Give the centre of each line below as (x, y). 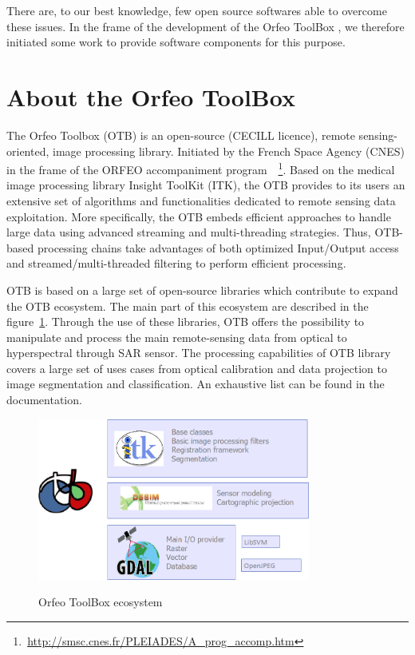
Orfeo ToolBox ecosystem (101, 602)
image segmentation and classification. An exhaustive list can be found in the (196, 384)
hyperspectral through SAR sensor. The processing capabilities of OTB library (199, 353)
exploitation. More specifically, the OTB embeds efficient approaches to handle (199, 216)
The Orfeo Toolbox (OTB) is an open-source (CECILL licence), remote (181, 135)
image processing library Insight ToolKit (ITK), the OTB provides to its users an (206, 185)
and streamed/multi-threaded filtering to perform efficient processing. (176, 263)
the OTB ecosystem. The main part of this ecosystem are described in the (188, 306)
